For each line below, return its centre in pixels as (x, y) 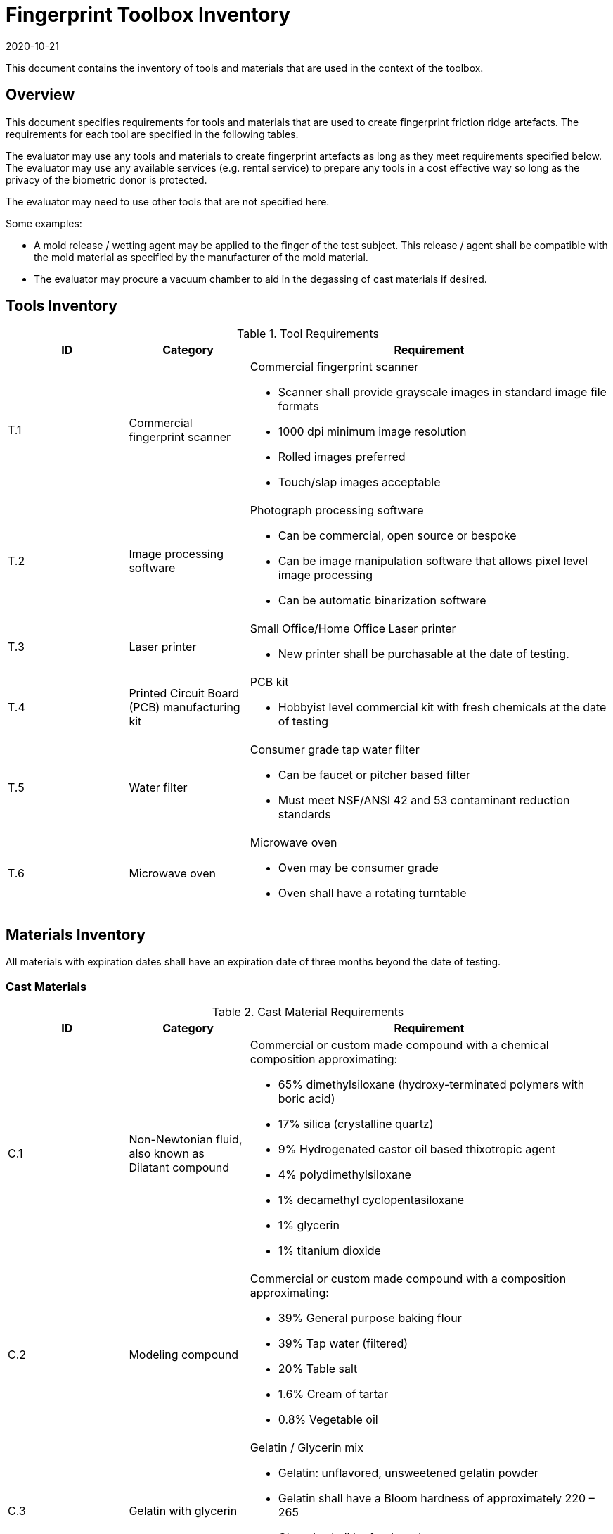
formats (298, 406)
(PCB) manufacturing (185, 708)
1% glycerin (309, 1225)
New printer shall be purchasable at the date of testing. (424, 654)
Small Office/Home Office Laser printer (353, 629)
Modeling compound (183, 1355)
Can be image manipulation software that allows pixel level (433, 561)
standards (304, 814)
